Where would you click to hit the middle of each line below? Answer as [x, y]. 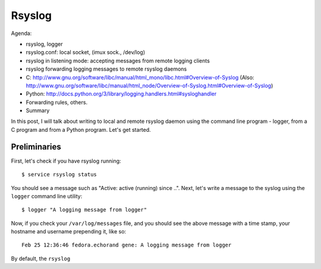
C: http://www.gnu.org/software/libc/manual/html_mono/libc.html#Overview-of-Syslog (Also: [140, 77]
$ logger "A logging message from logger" [84, 210]
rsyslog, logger [44, 44]
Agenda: [21, 33]
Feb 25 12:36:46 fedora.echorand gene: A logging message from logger [127, 245]
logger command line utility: [47, 196]
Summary [38, 110]
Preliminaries [36, 146]
